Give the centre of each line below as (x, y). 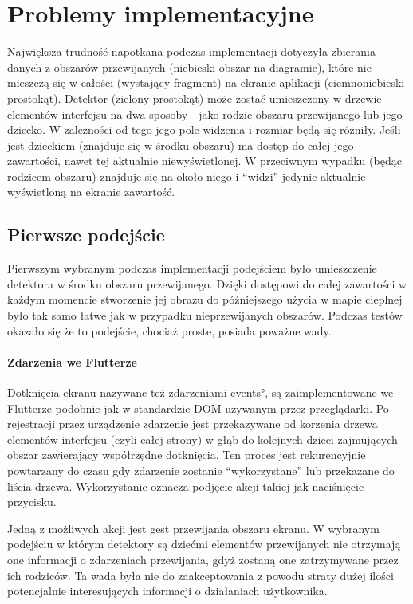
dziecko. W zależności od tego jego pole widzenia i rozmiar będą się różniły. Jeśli (204, 129)
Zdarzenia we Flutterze (72, 361)
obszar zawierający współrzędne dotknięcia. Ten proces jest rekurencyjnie (187, 455)
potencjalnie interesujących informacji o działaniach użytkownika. (167, 591)
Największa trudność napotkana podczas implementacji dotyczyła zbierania (191, 51)
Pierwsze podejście (86, 235)
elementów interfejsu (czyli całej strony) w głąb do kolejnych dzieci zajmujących (203, 439)
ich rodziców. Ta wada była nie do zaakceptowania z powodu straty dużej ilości (201, 575)
